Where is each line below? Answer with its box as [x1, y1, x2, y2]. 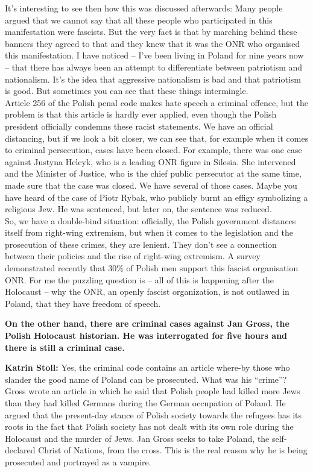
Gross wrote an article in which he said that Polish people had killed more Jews [5, 385, 300, 397]
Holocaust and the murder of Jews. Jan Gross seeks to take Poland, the [5, 432, 270, 444]
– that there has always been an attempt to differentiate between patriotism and [5, 60, 303, 73]
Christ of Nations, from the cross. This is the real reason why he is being [38, 444, 308, 456]
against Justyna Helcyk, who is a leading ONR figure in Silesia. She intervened [5, 155, 296, 168]
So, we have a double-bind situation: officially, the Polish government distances [5, 214, 296, 227]
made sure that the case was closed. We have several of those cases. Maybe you [5, 178, 297, 191]
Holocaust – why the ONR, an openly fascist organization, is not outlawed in [5, 285, 289, 298]
